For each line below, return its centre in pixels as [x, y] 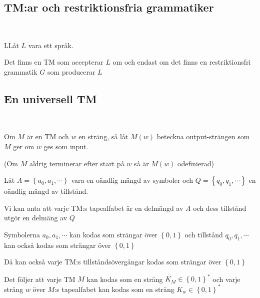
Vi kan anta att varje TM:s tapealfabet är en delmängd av [94, 208]
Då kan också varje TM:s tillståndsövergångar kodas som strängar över [113, 262]
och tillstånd [204, 234]
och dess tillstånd [220, 208]
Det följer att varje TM [40, 279]
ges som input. [66, 146]
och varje [226, 279]
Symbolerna [22, 234]
